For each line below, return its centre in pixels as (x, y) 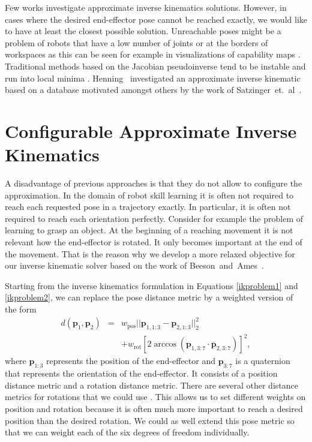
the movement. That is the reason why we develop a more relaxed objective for (150, 253)
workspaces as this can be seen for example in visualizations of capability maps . (153, 54)
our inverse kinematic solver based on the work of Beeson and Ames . (134, 265)
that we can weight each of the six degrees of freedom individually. (127, 432)
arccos (165, 345)
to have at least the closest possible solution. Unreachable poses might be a (143, 31)
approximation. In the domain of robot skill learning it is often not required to (149, 195)
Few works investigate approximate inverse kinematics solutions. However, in (146, 7)
